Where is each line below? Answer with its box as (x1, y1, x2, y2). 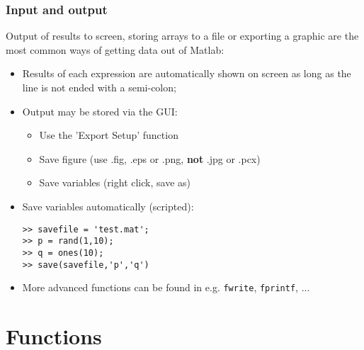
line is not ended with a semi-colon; (22, 80, 176, 94)
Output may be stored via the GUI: (22, 103, 178, 118)
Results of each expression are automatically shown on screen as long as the (22, 66, 351, 81)
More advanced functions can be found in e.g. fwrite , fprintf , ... (22, 280, 310, 295)
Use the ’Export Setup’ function (39, 128, 178, 142)
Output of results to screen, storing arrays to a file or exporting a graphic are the (6, 28, 359, 43)
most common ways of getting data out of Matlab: (6, 42, 224, 57)
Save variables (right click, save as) (39, 175, 190, 190)
